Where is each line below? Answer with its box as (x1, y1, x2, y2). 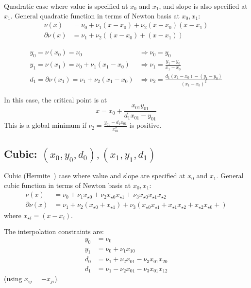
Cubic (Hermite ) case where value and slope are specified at (4, 170, 185, 181)
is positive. (130, 120, 162, 130)
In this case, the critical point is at (4, 94, 107, 104)
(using (4, 273, 22, 284)
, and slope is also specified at (159, 1, 248, 11)
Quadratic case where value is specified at (4, 1, 128, 11)
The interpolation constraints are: (4, 226, 104, 237)
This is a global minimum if (4, 120, 86, 130)
